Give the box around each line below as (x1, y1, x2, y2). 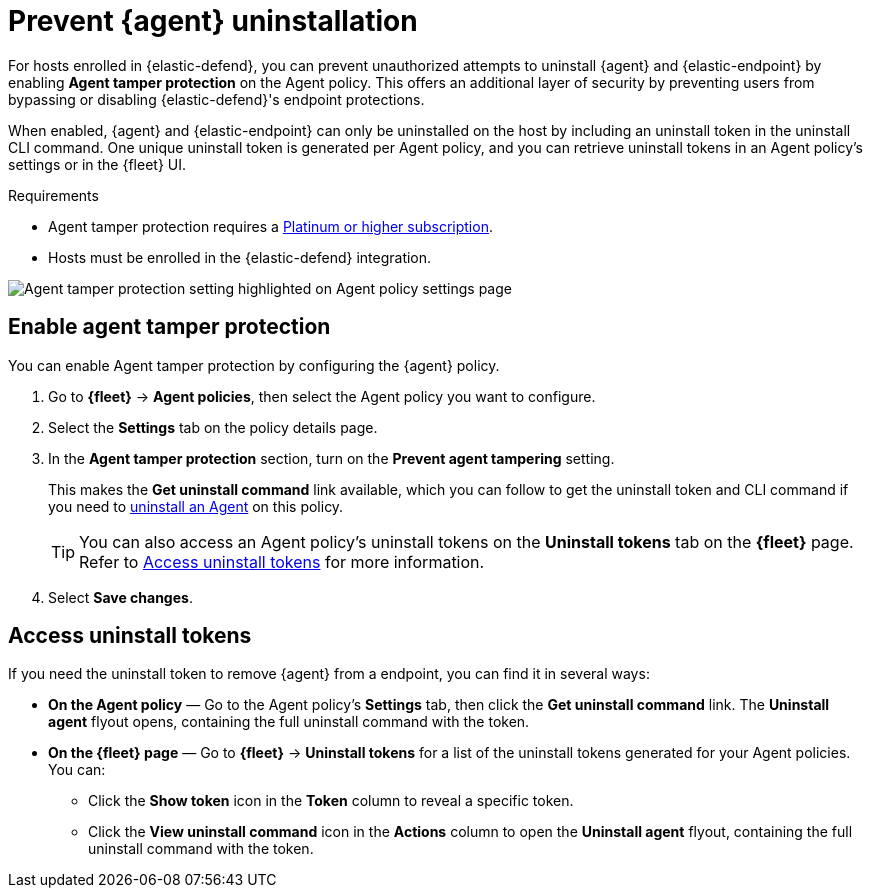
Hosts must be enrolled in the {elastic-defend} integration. (48, 248, 432, 266)
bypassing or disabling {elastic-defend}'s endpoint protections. (8, 90, 425, 108)
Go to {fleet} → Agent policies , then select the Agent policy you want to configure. (48, 387, 596, 405)
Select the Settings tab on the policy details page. (48, 418, 378, 436)
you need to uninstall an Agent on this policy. (48, 497, 344, 515)
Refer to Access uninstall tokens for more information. (79, 551, 485, 572)
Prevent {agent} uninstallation (8, 4, 418, 38)
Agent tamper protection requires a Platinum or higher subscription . (48, 217, 493, 235)
